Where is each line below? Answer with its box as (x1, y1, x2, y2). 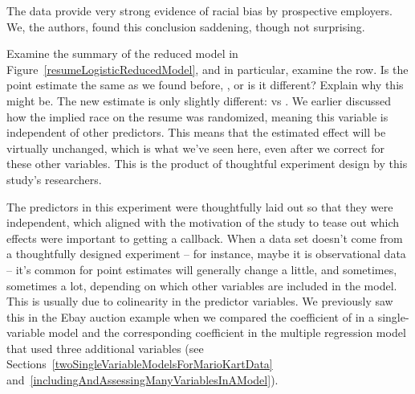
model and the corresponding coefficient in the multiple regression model (48, 324, 406, 341)
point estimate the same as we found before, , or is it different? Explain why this (6, 76, 404, 93)
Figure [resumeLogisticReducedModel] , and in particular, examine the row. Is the (6, 60, 409, 77)
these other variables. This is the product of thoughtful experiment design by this (6, 155, 408, 172)
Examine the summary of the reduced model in (6, 45, 238, 62)
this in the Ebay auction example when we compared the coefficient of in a (6, 308, 374, 325)
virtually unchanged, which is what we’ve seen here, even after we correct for (6, 139, 384, 156)
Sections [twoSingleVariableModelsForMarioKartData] (6, 355, 273, 372)
